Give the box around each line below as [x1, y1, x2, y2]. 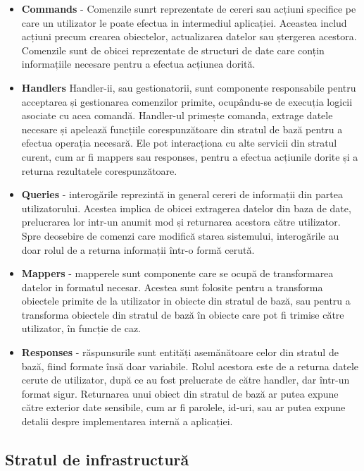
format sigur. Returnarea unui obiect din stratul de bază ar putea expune [21, 386, 339, 400]
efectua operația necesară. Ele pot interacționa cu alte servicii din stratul [21, 135, 337, 150]
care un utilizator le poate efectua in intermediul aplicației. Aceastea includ [21, 15, 347, 30]
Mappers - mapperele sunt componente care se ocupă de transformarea [21, 266, 334, 281]
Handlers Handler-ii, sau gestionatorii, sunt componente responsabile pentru [21, 80, 356, 94]
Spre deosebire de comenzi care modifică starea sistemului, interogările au [21, 228, 339, 243]
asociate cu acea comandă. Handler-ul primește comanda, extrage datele [21, 108, 333, 123]
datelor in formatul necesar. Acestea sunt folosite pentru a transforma [21, 279, 323, 294]
